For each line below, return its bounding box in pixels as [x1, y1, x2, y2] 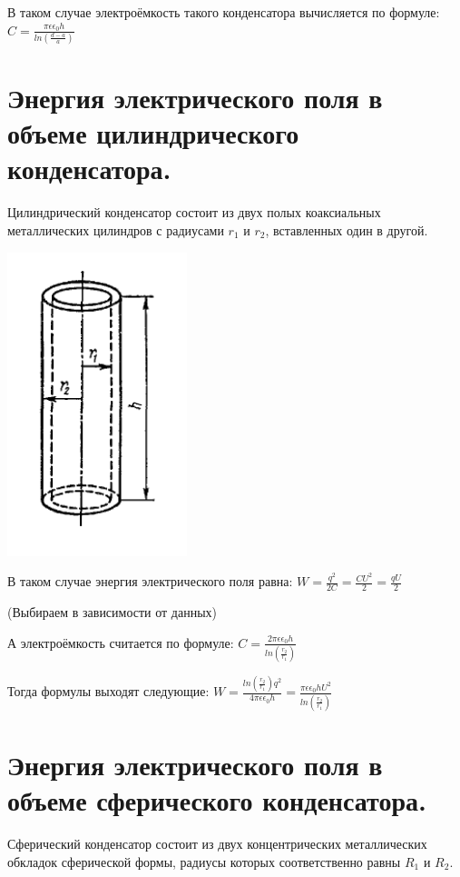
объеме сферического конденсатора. [7, 782, 426, 818]
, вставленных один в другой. [265, 221, 428, 239]
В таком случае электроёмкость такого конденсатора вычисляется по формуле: [7, 3, 440, 21]
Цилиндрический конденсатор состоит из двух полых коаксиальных [7, 203, 381, 222]
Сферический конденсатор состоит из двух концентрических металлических [7, 833, 427, 852]
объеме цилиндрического [7, 115, 299, 152]
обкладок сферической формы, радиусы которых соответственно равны [7, 852, 401, 871]
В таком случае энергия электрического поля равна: [7, 572, 293, 591]
